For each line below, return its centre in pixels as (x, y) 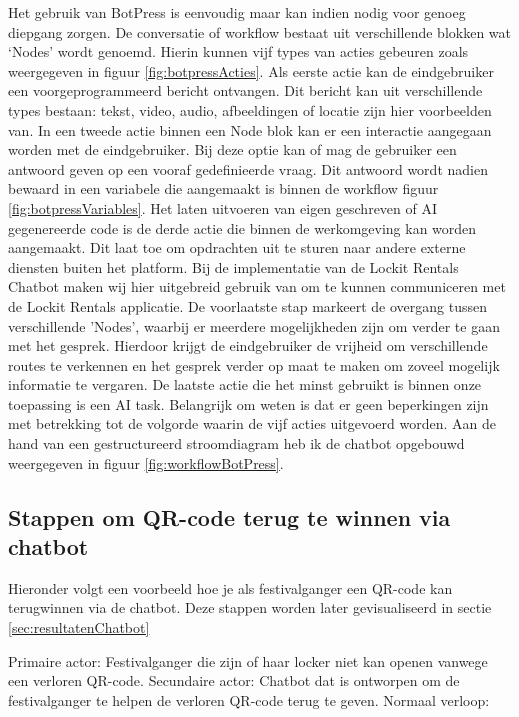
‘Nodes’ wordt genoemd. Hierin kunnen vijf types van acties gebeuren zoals (238, 51)
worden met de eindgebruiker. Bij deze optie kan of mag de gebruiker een (232, 149)
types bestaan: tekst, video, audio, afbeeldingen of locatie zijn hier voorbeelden (250, 109)
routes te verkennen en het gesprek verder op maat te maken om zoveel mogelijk (254, 364)
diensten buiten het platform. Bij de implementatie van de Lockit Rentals (233, 266)
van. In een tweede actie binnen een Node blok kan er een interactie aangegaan (250, 129)
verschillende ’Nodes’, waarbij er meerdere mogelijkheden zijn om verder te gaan (254, 325)
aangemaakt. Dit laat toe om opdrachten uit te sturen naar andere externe (237, 247)
